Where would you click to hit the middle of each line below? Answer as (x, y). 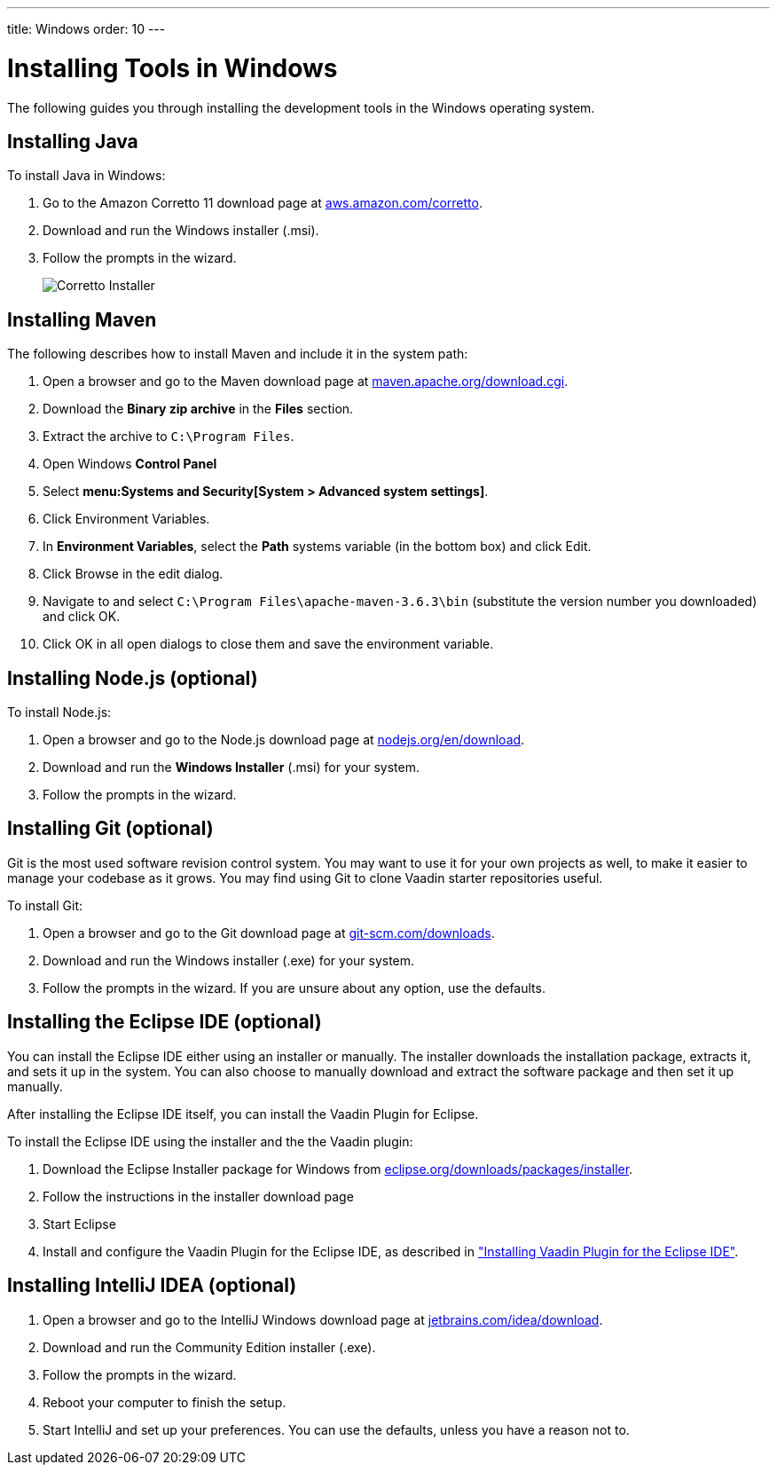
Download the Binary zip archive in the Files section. (198, 409)
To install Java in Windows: (86, 176)
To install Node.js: (59, 712)
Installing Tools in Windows (173, 68)
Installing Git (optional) (110, 829)
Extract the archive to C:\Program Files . (169, 437)
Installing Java (73, 141)
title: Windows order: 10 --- (86, 29)
